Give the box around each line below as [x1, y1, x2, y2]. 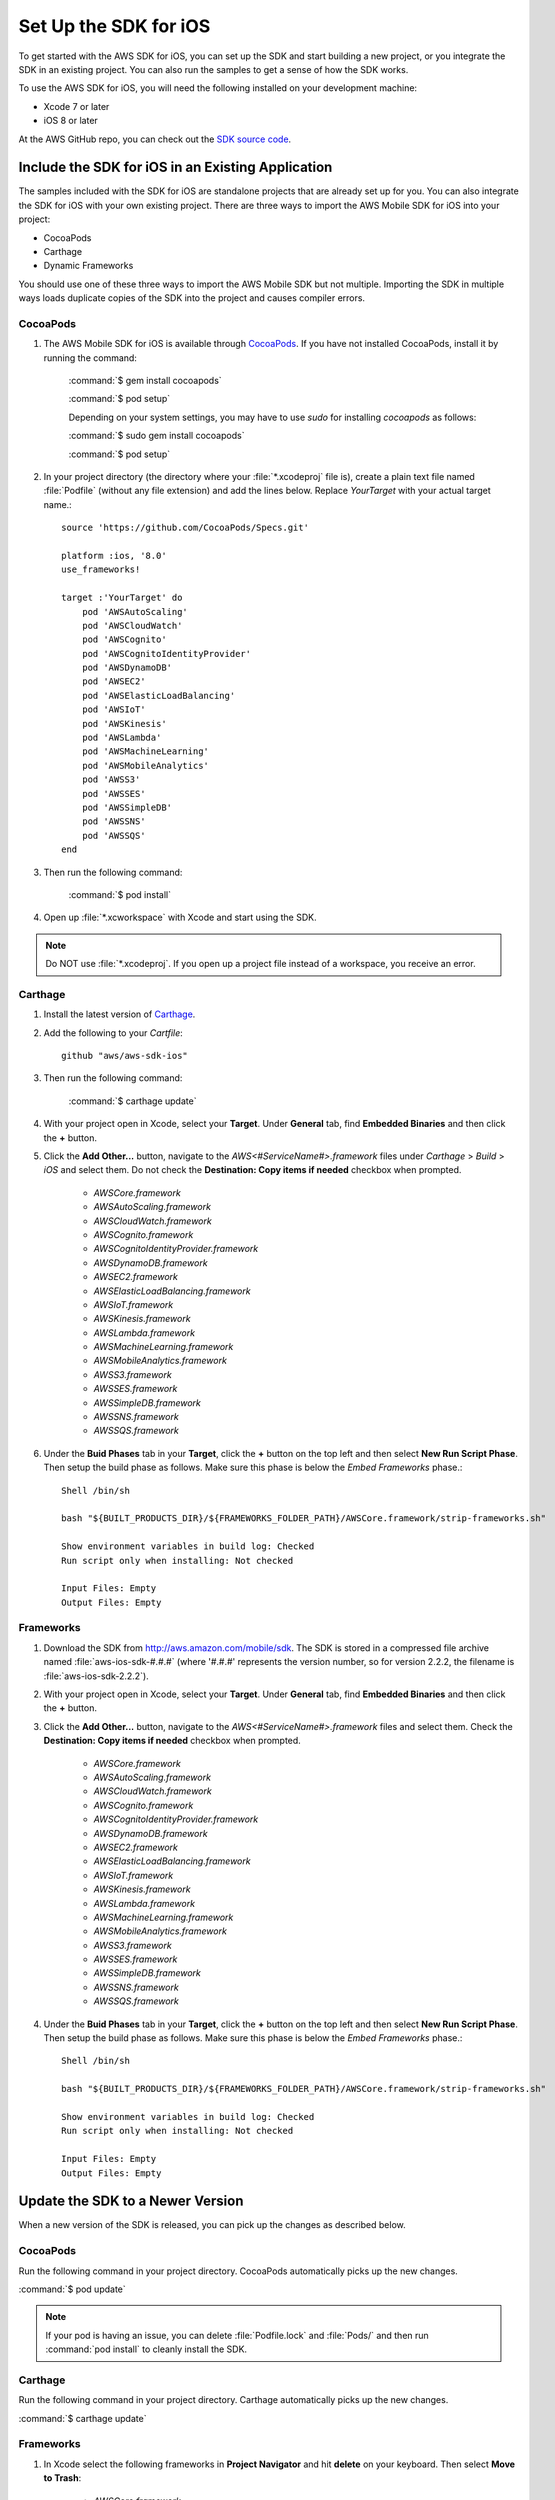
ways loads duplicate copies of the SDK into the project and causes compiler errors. [18, 292, 365, 304]
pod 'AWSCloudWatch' [81, 620, 183, 631]
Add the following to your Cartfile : [43, 1026, 184, 1039]
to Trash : [43, 2472, 82, 2484]
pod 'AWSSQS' [81, 830, 146, 841]
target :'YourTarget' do [61, 592, 183, 604]
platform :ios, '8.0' [61, 550, 167, 561]
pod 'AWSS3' [81, 774, 141, 785]
